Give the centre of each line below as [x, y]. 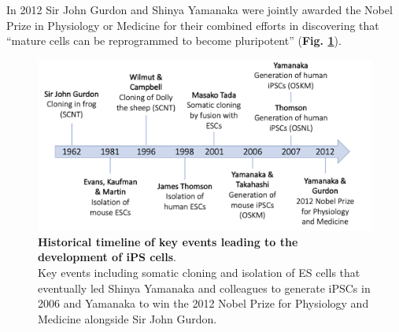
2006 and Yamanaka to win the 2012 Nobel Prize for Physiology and [203, 303]
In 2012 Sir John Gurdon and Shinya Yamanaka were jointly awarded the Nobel [199, 9]
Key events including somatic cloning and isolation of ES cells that [199, 272]
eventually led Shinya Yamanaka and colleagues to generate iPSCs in [204, 288]
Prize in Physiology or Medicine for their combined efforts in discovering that [193, 25]
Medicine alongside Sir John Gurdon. [127, 318]
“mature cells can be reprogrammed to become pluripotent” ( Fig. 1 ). [174, 41]
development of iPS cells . [107, 257]
